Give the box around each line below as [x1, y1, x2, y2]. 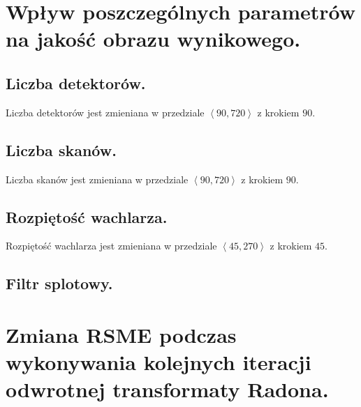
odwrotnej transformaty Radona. [6, 375, 329, 404]
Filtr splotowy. [6, 272, 113, 294]
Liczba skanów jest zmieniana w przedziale [6, 171, 189, 186]
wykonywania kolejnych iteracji [6, 348, 311, 376]
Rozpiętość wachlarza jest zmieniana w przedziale [6, 238, 217, 253]
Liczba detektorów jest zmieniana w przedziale [6, 105, 205, 119]
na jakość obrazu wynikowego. [6, 24, 301, 53]
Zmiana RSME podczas [6, 320, 237, 348]
